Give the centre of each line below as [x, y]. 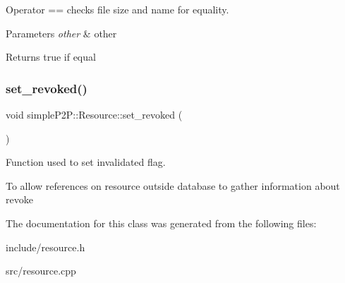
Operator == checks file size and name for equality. [117, 9]
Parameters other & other [61, 33]
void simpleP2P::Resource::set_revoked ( [94, 114]
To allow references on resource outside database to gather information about [173, 185]
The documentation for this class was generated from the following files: [161, 223]
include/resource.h [46, 247]
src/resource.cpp [41, 271]
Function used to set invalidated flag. [86, 162]
